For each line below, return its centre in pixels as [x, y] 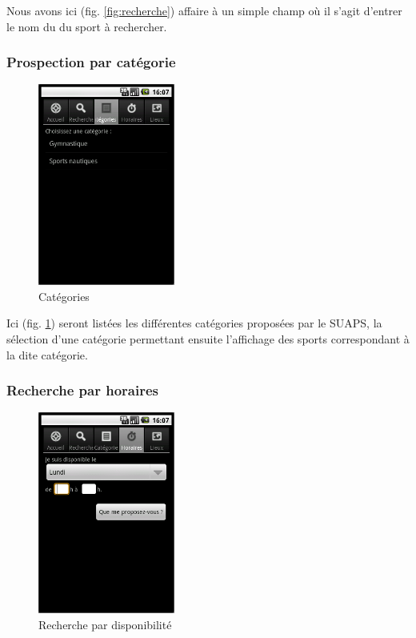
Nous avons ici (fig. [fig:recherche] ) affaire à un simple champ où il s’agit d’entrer [204, 10]
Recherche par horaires [82, 390]
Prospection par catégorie [91, 62]
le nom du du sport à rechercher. [87, 26]
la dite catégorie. [47, 354]
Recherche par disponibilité [105, 624]
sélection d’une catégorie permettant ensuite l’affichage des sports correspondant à [208, 339]
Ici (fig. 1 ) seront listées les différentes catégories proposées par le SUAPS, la [194, 323]
